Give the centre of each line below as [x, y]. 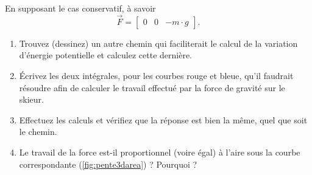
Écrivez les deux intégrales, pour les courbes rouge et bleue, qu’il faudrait [156, 75]
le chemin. [38, 132]
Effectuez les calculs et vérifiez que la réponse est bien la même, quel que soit [163, 119]
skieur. [31, 99]
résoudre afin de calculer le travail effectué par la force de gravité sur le [152, 87]
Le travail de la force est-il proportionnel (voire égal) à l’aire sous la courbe [160, 152]
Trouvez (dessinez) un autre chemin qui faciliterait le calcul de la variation [158, 43]
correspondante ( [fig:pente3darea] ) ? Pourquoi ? [108, 164]
